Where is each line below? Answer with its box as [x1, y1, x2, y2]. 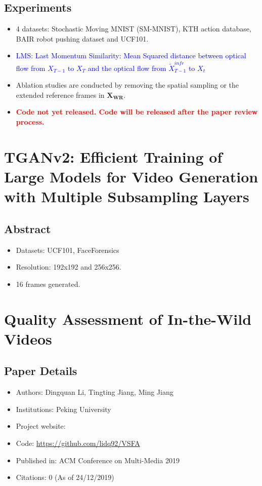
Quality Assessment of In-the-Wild [4, 308, 252, 329]
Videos [4, 328, 52, 349]
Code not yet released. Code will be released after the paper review [16, 106, 258, 117]
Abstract [4, 220, 51, 236]
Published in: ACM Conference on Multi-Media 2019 [16, 455, 180, 465]
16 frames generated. [16, 278, 80, 289]
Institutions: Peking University [16, 403, 111, 414]
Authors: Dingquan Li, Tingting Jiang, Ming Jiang [16, 387, 173, 397]
